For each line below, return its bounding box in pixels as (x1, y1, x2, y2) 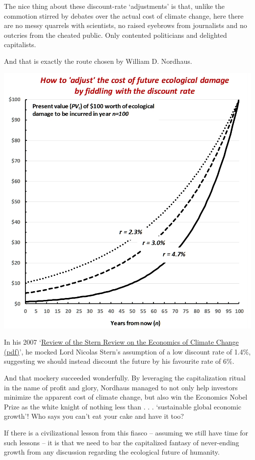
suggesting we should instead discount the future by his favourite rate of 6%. (4, 356, 234, 366)
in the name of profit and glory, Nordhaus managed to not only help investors (4, 382, 238, 392)
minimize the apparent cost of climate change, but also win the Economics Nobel (4, 392, 248, 402)
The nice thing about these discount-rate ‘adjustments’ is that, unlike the (4, 1, 225, 11)
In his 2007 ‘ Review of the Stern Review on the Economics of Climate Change (4, 337, 239, 347)
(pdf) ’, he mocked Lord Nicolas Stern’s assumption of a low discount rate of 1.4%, (4, 346, 251, 356)
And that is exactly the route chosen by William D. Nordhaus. (4, 55, 192, 66)
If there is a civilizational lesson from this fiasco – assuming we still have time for (4, 427, 249, 437)
